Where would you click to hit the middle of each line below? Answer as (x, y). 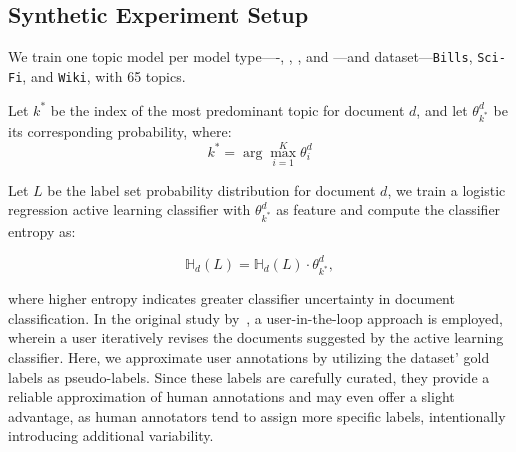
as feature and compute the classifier (388, 209)
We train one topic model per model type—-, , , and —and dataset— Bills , (240, 56)
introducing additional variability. (111, 435)
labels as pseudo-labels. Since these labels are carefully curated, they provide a (249, 376)
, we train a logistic (446, 189)
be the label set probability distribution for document (211, 189)
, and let (442, 109)
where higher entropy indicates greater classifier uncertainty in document (231, 298)
